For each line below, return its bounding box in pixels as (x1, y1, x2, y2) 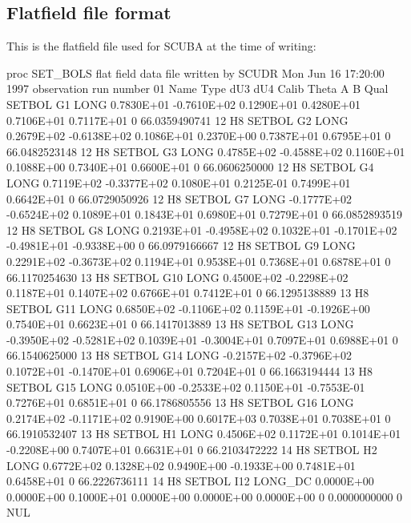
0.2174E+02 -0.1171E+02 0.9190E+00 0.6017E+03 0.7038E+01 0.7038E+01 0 (6, 409, 391, 426)
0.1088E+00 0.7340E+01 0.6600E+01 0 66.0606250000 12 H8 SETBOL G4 (6, 159, 374, 175)
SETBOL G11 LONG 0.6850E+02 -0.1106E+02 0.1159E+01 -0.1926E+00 (6, 300, 370, 316)
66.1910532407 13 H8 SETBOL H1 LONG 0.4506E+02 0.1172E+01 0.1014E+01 (6, 425, 401, 442)
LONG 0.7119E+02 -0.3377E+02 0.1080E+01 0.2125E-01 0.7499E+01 (6, 174, 351, 191)
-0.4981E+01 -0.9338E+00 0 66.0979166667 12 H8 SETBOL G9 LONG (6, 237, 356, 254)
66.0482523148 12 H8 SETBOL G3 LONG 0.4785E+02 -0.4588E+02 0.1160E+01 (6, 143, 405, 159)
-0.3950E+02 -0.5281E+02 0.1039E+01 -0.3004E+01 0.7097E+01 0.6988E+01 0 (6, 331, 398, 348)
